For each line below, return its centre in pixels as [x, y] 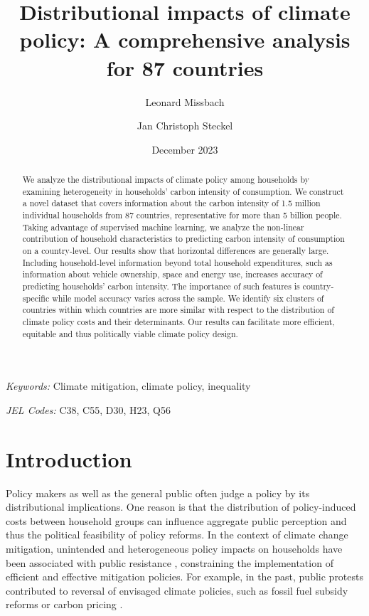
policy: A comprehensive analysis [185, 39]
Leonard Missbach [185, 101]
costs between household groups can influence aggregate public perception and [176, 520]
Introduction [69, 458]
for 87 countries [185, 67]
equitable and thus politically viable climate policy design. [130, 333]
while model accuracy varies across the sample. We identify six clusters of [188, 298]
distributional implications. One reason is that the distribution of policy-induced [181, 507]
